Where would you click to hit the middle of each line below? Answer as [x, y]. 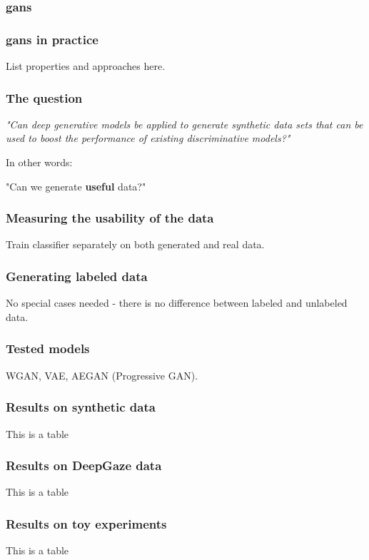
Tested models [48, 348]
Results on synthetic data [81, 407]
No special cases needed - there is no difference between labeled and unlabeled [177, 303]
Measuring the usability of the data [110, 218]
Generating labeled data [77, 276]
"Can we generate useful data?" [76, 186]
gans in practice [52, 39]
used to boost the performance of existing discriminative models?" [148, 138]
